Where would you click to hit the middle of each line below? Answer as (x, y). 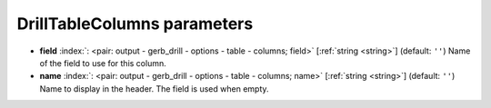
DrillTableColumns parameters (135, 24)
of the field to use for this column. (103, 63)
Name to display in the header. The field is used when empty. (154, 88)
